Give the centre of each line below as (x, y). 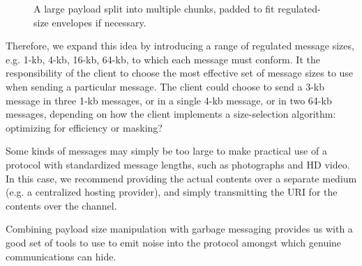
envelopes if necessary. (99, 22)
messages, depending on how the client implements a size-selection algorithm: (171, 114)
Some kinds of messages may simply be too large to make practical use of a (166, 151)
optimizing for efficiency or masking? (84, 127)
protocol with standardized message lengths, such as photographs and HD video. (178, 164)
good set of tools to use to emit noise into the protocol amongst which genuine (174, 242)
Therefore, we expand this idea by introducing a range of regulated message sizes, (180, 46)
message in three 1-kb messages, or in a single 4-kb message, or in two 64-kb (169, 100)
